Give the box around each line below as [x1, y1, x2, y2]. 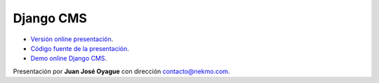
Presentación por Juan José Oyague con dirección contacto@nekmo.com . [13, 67, 230, 75]
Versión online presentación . [30, 35, 114, 43]
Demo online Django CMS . [30, 54, 107, 63]
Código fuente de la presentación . [30, 44, 130, 52]
